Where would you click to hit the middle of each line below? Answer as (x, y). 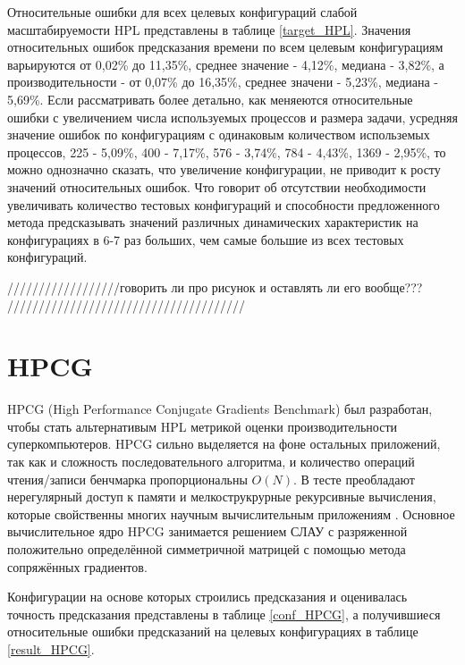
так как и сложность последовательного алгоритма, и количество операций (211, 461)
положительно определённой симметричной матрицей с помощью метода (207, 548)
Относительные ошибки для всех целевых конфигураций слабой (182, 12)
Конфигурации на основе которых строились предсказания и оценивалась (207, 597)
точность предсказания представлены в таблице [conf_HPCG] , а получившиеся (224, 614)
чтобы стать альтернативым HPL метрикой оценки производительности (202, 426)
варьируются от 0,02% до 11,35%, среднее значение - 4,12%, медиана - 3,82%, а (226, 64)
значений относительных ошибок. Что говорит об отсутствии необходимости (217, 186)
